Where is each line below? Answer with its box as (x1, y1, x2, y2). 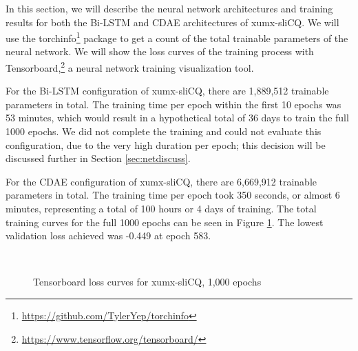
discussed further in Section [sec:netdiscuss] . (6, 151, 191, 166)
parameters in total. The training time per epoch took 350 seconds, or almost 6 (6, 188, 340, 202)
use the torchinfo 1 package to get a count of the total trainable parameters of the (6, 29, 348, 45)
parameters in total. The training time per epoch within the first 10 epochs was (6, 97, 341, 111)
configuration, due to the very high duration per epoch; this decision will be (6, 137, 326, 152)
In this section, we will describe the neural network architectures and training (6, 1, 333, 15)
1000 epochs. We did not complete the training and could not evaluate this (6, 124, 322, 139)
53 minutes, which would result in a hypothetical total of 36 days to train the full (6, 110, 349, 125)
